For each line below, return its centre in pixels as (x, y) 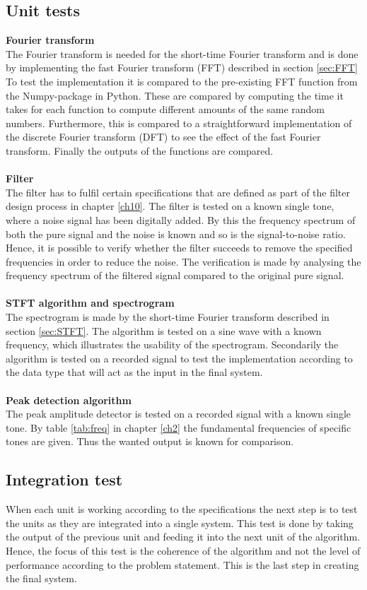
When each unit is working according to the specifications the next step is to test (182, 509)
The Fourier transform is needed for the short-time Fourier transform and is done (182, 53)
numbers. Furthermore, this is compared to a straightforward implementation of (179, 123)
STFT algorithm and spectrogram (90, 303)
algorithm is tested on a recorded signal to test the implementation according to (179, 358)
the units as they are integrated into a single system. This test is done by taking (180, 523)
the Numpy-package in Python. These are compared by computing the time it (175, 95)
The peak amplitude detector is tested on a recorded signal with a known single (179, 414)
